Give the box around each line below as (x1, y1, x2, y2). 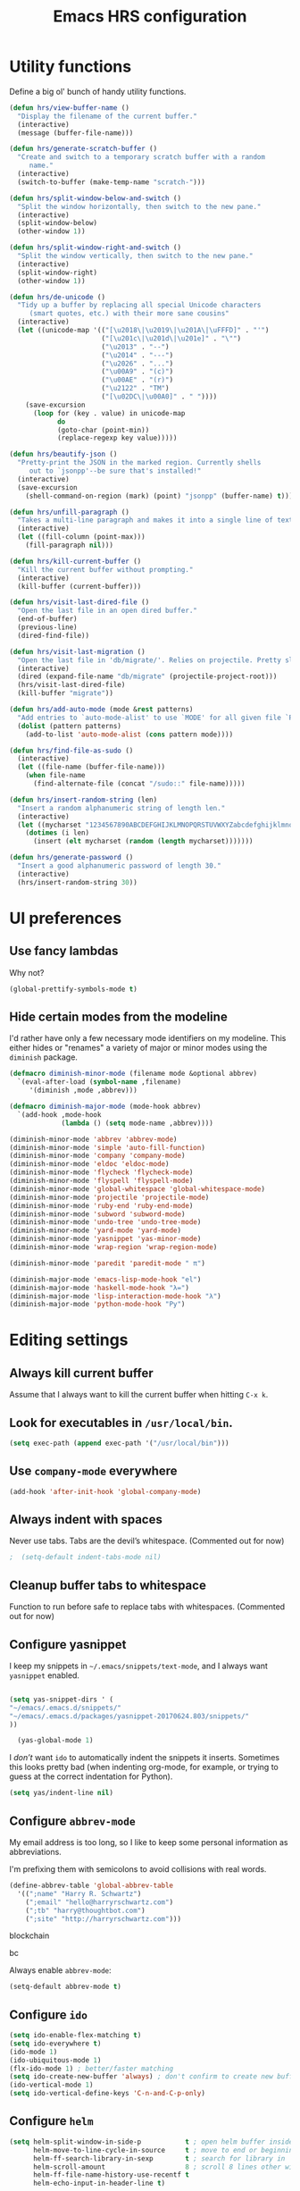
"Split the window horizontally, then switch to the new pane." (17, 202, 262, 211)
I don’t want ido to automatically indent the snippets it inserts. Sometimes (9, 1752, 279, 1763)
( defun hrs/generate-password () (9, 853, 134, 862)
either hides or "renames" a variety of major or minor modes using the (9, 1043, 268, 1054)
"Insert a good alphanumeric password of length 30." (17, 861, 221, 870)
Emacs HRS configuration (53, 6, 247, 27)
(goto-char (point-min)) (56, 425, 150, 434)
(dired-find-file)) (17, 631, 90, 640)
